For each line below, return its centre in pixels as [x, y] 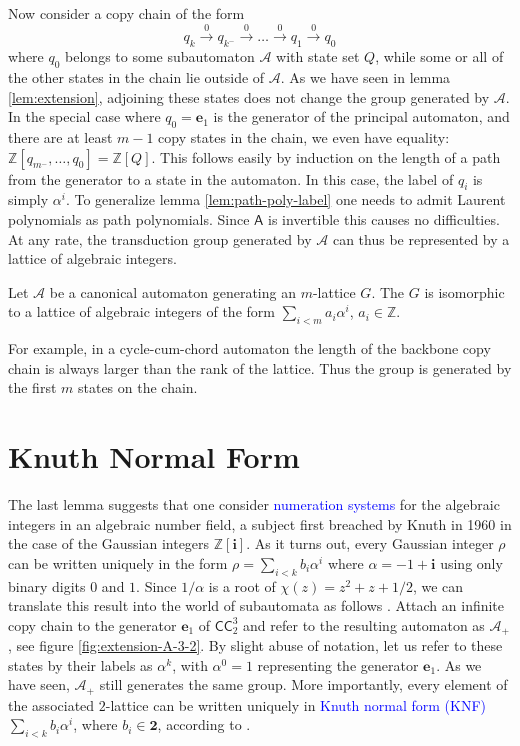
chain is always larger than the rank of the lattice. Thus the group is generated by [260, 367]
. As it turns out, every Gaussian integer [370, 543]
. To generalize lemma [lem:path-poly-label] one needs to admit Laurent [285, 199]
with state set [318, 56]
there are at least [60, 136]
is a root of [242, 585]
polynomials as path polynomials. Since [129, 218]
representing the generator [338, 664]
